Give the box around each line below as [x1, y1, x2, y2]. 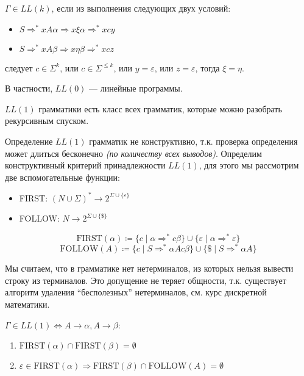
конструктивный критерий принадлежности [5, 159, 166, 172]
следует [5, 61, 33, 74]
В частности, [5, 82, 53, 95]
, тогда [195, 61, 220, 74]
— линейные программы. [89, 82, 183, 95]
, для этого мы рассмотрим [199, 159, 299, 172]
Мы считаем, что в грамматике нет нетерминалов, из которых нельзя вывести [5, 262, 294, 275]
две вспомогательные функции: [5, 170, 120, 183]
